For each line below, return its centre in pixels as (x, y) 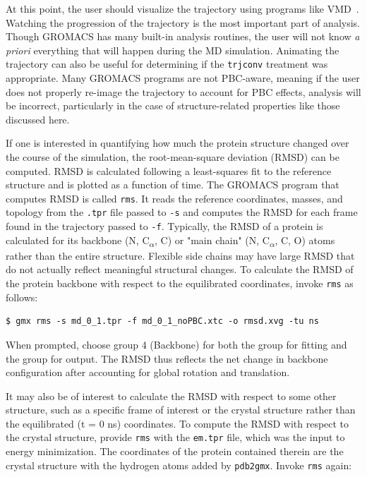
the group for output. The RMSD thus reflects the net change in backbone (167, 358)
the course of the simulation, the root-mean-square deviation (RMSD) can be (173, 157)
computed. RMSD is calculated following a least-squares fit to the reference (169, 170)
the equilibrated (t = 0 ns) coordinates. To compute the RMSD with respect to (178, 423)
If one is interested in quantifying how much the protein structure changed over (178, 143)
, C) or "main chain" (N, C (212, 240)
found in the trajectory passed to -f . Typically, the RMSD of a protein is (164, 226)
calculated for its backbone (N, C (78, 240)
